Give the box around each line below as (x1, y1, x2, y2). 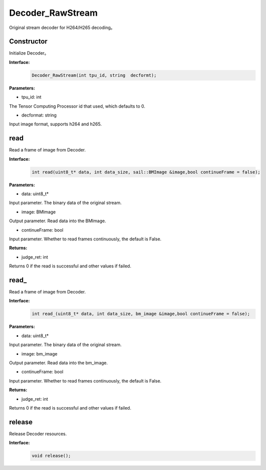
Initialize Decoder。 (9, 50, 49, 56)
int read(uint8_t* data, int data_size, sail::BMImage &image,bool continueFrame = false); (32, 169, 261, 175)
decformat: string (21, 112, 57, 118)
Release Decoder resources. (9, 431, 67, 437)
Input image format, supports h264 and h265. (9, 121, 102, 127)
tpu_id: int (21, 94, 41, 100)
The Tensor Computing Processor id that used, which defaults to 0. (9, 103, 145, 109)
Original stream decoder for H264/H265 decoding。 (9, 25, 115, 30)
